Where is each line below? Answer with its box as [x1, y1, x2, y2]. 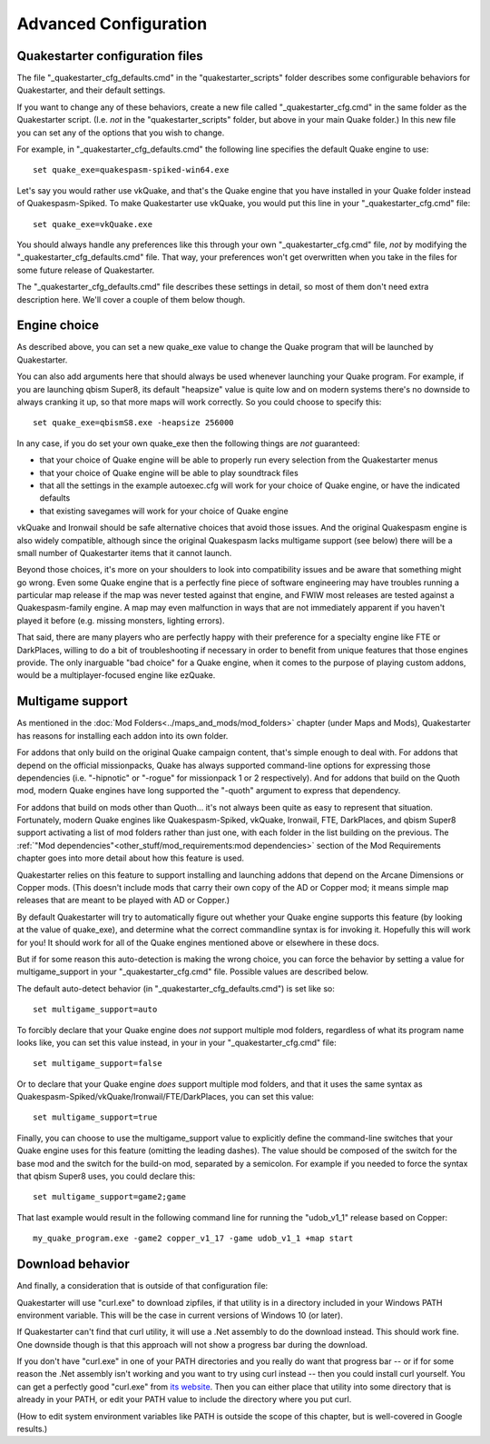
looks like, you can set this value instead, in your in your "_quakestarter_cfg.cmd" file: [16, 1037, 337, 1048]
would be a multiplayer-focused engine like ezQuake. [16, 670, 216, 681]
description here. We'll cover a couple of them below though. [16, 294, 246, 304]
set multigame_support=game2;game [33, 1191, 186, 1202]
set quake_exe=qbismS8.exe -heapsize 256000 [33, 418, 235, 428]
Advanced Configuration [16, 14, 208, 34]
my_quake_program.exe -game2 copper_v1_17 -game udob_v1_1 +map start [33, 1233, 354, 1244]
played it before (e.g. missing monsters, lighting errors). [16, 614, 226, 626]
